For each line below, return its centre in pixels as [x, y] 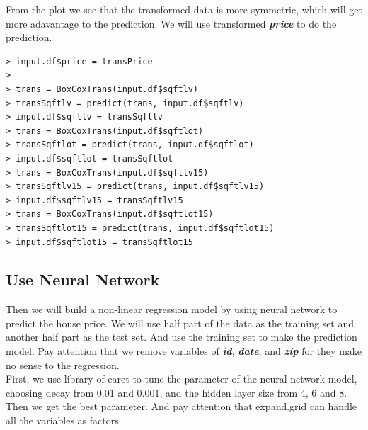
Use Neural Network [83, 279]
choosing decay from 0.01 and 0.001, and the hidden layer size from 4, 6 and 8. [177, 392]
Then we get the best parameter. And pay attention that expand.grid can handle [182, 406]
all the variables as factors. [64, 420]
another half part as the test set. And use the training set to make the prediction [182, 337]
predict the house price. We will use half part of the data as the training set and [180, 323]
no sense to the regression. [63, 364]
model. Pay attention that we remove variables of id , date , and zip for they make [184, 351]
